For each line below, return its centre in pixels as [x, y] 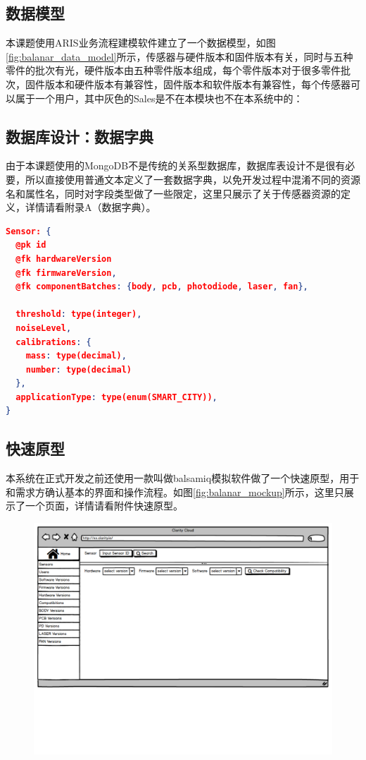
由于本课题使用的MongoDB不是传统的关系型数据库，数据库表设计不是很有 [176, 165]
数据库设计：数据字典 [80, 136]
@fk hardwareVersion [64, 259]
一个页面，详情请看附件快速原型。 [104, 506]
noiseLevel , [44, 328]
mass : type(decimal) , [76, 356]
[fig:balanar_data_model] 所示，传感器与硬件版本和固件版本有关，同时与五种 [179, 56]
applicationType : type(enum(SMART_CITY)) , [116, 397]
